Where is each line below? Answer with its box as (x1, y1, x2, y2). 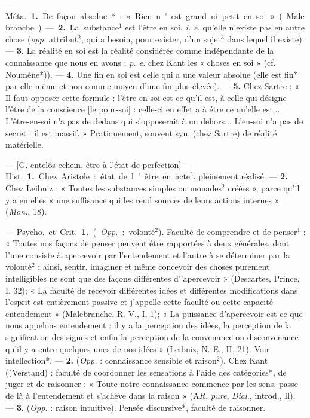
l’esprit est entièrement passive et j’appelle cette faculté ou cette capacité (5, 295, 273, 308)
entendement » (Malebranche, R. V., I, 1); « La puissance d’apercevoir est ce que (5, 307, 303, 319)
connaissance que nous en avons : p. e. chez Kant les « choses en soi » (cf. (5, 56, 276, 68)
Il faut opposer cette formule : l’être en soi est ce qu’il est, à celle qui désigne (5, 91, 287, 103)
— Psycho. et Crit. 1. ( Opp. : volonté (5, 225, 155, 237)
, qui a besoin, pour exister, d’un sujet (81, 32, 221, 45)
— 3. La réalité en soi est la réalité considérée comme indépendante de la (5, 44, 274, 57)
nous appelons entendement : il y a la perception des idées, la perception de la (5, 319, 291, 331)
